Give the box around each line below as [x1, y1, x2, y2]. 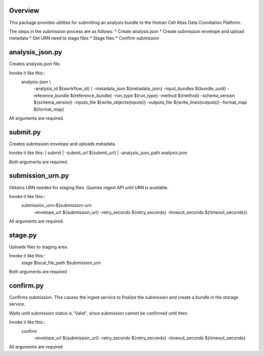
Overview [9, 6, 40, 15]
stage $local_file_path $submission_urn [21, 260, 101, 266]
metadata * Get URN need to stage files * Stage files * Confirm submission [9, 35, 160, 41]
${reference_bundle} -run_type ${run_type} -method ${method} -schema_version [70, 92, 235, 98]
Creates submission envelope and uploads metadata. [9, 141, 116, 147]
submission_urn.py [9, 172, 69, 180]
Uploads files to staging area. [9, 244, 68, 249]
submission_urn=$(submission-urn [21, 202, 92, 208]
